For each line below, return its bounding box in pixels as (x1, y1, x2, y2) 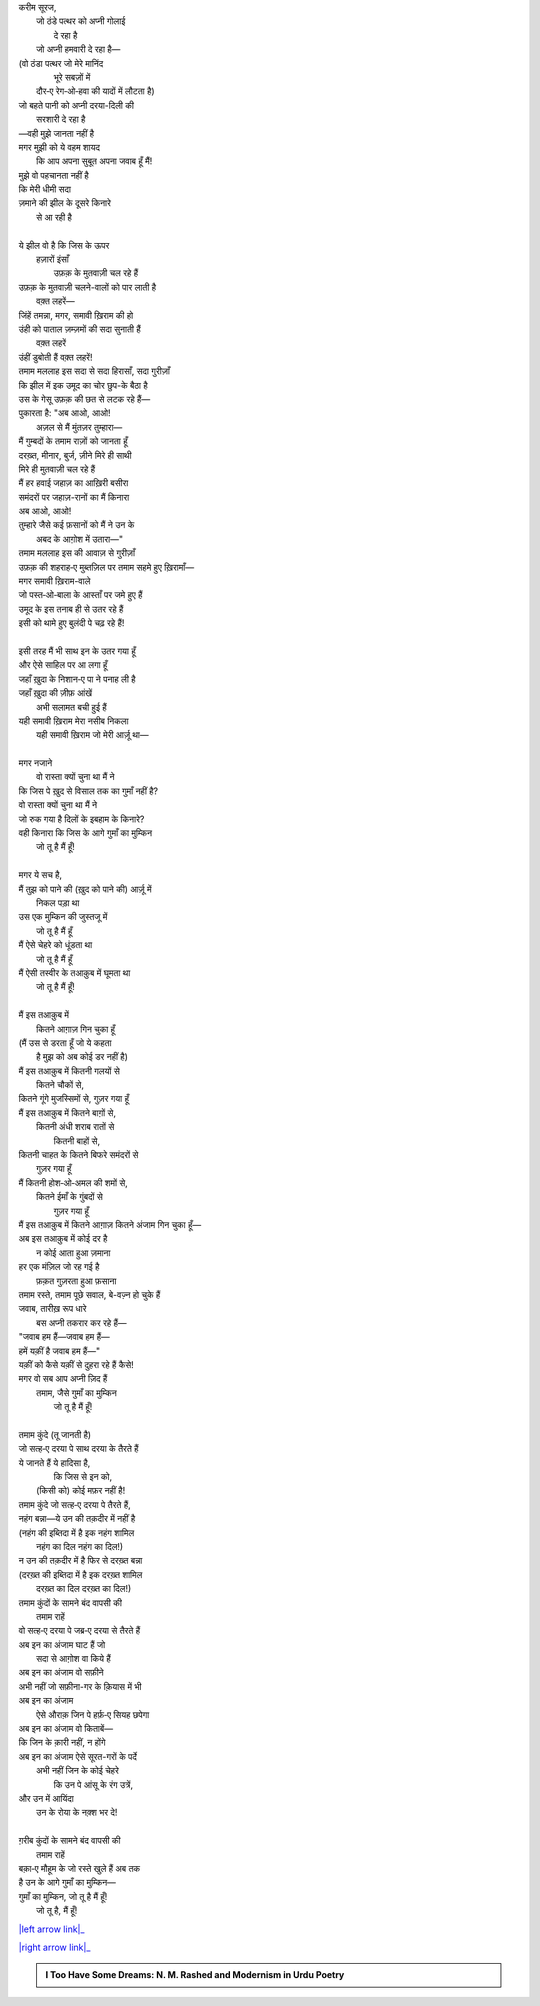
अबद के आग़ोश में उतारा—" (36, 533, 124, 545)
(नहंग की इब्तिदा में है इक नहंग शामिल (18, 1526, 135, 1539)
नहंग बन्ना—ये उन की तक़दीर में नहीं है (18, 1513, 136, 1525)
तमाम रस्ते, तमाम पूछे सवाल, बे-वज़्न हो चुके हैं (18, 1288, 161, 1300)
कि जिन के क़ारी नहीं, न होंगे (18, 1736, 106, 1749)
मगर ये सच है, (18, 869, 63, 881)
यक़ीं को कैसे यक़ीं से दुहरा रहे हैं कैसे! (18, 1358, 134, 1370)
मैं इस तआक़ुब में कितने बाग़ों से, (18, 1106, 117, 1119)
